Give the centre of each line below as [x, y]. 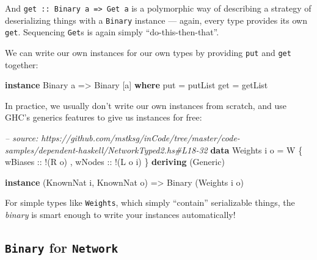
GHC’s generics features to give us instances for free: [104, 117]
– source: [22, 138]
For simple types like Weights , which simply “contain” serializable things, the [150, 202]
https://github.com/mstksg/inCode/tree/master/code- [140, 138]
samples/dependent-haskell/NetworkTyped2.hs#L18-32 [106, 149]
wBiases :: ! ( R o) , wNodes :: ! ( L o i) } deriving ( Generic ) [115, 162]
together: [22, 64]
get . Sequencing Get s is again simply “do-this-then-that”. [112, 32]
